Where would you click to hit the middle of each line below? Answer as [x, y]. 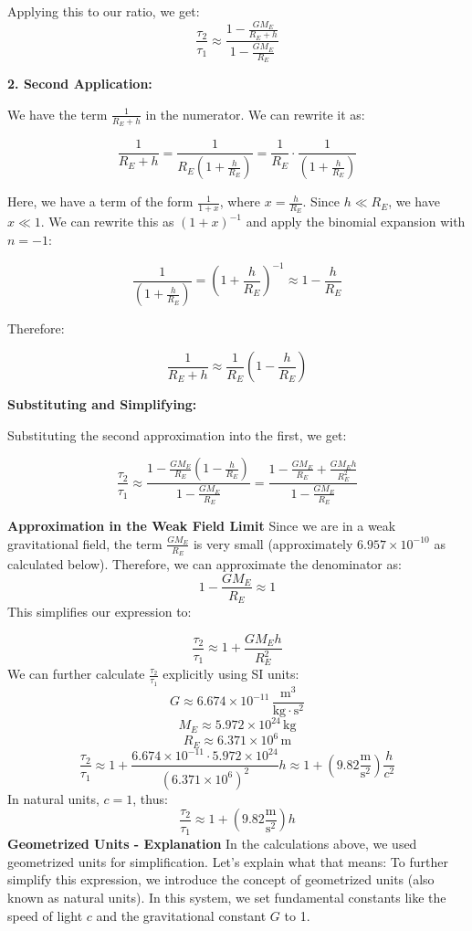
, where [240, 201]
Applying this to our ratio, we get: [104, 11]
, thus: [150, 798]
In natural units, [53, 798]
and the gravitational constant [181, 915]
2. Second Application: [80, 84]
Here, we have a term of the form [100, 201]
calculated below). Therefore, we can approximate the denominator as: [205, 563]
